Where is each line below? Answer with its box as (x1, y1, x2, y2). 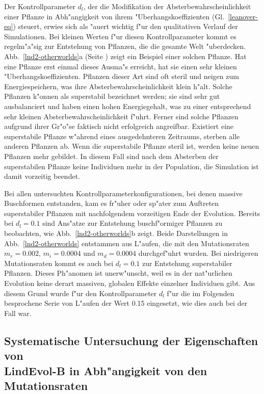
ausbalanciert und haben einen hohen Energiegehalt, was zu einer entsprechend (4, 100, 251, 111)
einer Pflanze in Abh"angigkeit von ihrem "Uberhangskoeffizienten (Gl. (4, 11, 225, 21)
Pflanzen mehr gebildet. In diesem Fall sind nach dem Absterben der (4, 150, 219, 161)
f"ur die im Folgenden (167, 287, 234, 298)
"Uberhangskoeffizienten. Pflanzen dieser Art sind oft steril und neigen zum (4, 71, 239, 82)
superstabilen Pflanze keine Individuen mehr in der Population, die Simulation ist (4, 161, 259, 171)
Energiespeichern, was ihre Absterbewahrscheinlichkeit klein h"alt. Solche (4, 81, 232, 91)
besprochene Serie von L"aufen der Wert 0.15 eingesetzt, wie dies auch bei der (4, 298, 248, 308)
